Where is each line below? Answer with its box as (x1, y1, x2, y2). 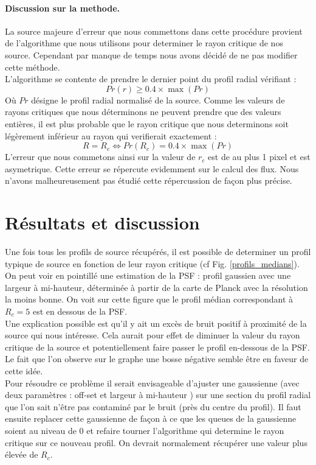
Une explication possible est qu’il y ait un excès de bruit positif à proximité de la (5, 316, 307, 329)
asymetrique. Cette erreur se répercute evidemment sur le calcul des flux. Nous (5, 162, 299, 175)
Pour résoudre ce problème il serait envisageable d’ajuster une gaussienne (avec (5, 376, 300, 389)
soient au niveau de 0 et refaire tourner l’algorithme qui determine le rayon (5, 424, 284, 436)
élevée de (5, 448, 38, 461)
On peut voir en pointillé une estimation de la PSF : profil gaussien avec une (5, 269, 291, 282)
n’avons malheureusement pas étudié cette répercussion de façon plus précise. (5, 174, 292, 187)
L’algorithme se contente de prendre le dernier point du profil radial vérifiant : (5, 72, 297, 85)
